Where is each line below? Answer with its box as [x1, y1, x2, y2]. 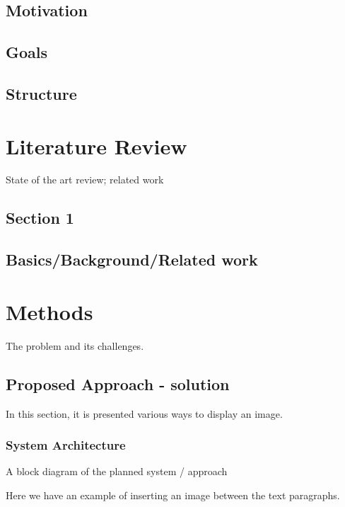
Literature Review [6, 131, 187, 160]
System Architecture [6, 436, 126, 454]
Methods [6, 297, 93, 326]
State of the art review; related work [6, 172, 164, 187]
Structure [6, 82, 77, 104]
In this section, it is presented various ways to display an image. [6, 406, 283, 421]
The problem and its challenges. [6, 338, 144, 353]
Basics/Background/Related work [6, 249, 258, 270]
